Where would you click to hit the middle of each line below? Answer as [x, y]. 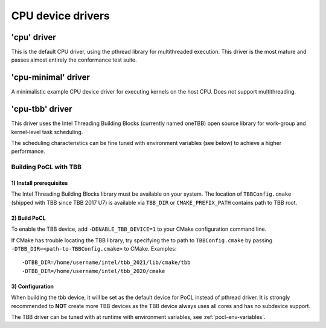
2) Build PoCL [28, 218]
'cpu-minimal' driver [51, 78]
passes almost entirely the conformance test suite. [74, 60]
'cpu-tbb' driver [42, 109]
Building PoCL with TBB [46, 167]
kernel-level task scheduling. [47, 132]
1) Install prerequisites [40, 183]
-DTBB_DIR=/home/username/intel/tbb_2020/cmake [94, 271]
